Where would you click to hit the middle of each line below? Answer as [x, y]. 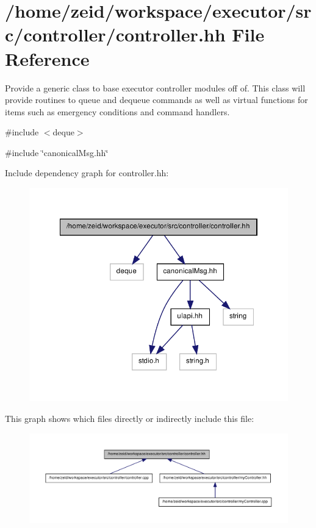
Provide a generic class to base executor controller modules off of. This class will [155, 87]
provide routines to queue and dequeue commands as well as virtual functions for [156, 100]
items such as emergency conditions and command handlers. [117, 111]
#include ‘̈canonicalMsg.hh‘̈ [57, 152]
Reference [47, 58]
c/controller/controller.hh [115, 34]
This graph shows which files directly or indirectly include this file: [130, 418]
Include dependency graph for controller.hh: [87, 173]
